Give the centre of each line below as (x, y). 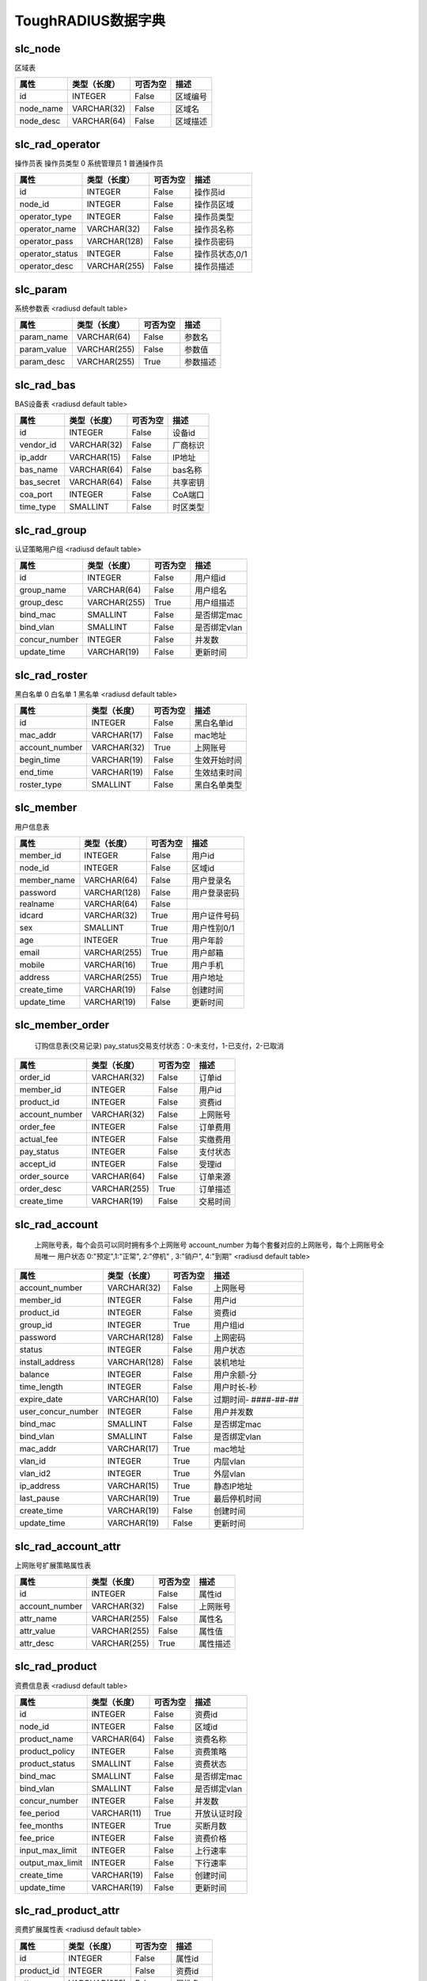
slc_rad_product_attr (67, 1911)
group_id (36, 1325)
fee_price (37, 1838)
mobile (32, 964)
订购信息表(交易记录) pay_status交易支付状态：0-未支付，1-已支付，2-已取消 (159, 1045)
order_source (44, 1177)
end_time (37, 772)
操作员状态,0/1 (221, 254)
